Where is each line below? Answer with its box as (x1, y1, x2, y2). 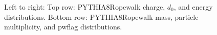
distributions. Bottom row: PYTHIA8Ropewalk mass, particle (4, 11, 199, 22)
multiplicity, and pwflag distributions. (4, 21, 122, 32)
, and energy (173, 2, 213, 12)
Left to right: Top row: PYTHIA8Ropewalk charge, (4, 2, 165, 12)
